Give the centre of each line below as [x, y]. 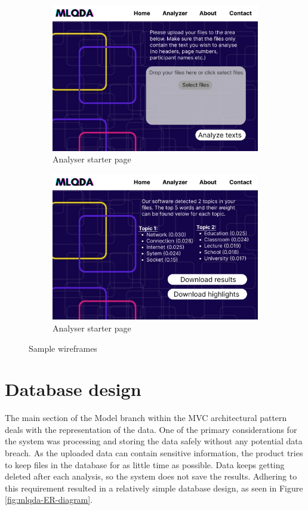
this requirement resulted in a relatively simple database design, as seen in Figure [154, 488]
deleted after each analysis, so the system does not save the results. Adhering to [151, 476]
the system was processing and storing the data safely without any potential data [154, 441]
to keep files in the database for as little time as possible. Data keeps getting [145, 464]
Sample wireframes [63, 348]
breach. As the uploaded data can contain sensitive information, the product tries [154, 453]
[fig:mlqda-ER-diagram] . [49, 500]
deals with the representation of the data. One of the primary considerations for [151, 429]
